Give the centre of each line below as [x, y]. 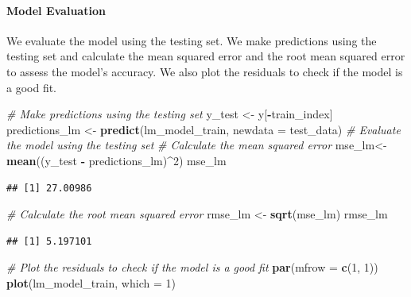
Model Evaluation [56, 10]
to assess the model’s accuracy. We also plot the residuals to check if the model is [205, 71]
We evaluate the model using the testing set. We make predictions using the [192, 40]
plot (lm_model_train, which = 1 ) [91, 282]
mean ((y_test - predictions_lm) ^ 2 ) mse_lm [116, 160]
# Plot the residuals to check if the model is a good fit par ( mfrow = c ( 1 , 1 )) [192, 267]
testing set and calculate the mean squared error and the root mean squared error [206, 56]
